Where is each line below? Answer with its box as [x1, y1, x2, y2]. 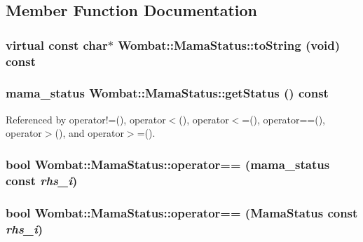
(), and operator [55, 126, 124, 140]
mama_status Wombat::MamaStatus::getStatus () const [6, 84, 329, 102]
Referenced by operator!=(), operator [6, 112, 166, 126]
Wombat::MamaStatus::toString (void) [118, 36, 341, 53]
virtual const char [6, 36, 108, 53]
